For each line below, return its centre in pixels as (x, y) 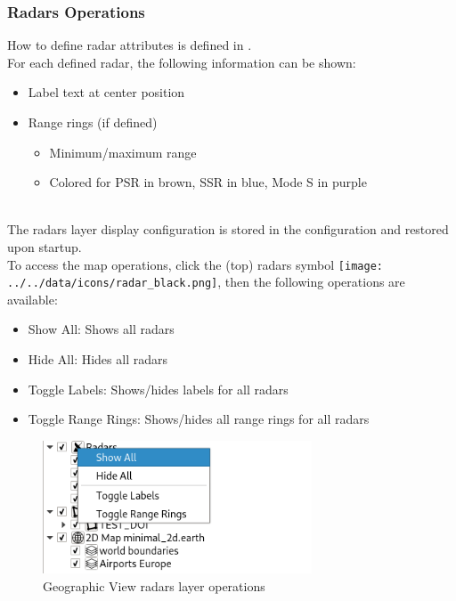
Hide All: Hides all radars (98, 359)
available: (33, 299)
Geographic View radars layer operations (154, 586)
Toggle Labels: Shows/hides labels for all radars (158, 389)
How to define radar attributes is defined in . (130, 45)
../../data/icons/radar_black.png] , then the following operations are (206, 282)
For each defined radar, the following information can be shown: (182, 62)
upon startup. (45, 246)
